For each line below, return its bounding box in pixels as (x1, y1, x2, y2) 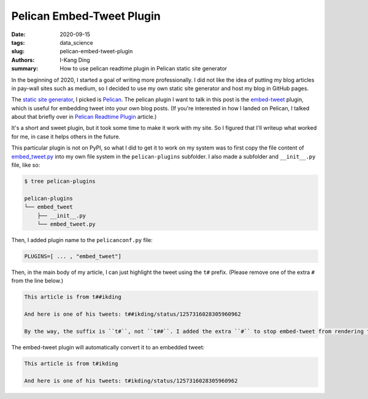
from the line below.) (11, 277, 64, 284)
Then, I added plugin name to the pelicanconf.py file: (11, 236, 153, 243)
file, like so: (11, 161, 40, 169)
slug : (11, 48, 25, 55)
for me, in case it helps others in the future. (11, 132, 121, 140)
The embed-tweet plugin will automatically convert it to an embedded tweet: (11, 343, 205, 351)
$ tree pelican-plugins (24, 178, 96, 184)
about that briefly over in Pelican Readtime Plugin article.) (11, 113, 157, 121)
